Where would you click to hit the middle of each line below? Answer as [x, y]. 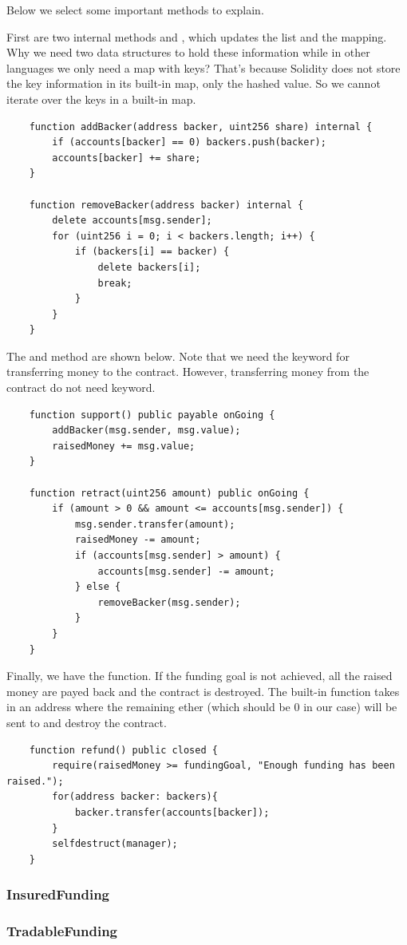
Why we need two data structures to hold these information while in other [188, 52]
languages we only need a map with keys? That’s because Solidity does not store [203, 67]
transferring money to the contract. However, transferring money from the [188, 372]
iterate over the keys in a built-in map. [101, 99]
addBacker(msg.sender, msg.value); [146, 431]
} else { [98, 587]
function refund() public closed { [123, 750]
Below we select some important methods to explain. [135, 10]
